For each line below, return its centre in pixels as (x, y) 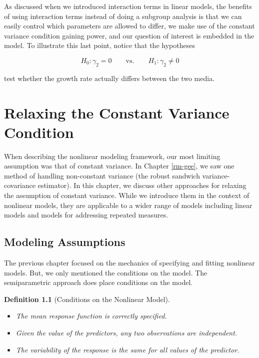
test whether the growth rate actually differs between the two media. (109, 78)
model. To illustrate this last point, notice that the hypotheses (99, 45)
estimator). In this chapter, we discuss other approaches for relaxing (142, 185)
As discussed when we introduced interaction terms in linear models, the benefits (128, 6)
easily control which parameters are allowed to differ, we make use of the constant (129, 26)
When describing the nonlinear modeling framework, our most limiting (112, 156)
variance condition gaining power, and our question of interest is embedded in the (129, 35)
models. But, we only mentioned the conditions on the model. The (106, 272)
